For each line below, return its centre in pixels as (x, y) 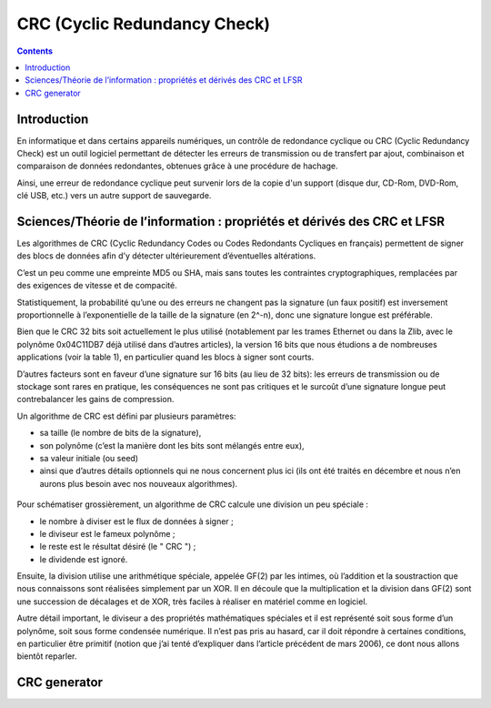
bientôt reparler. (47, 656)
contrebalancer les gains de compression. (95, 400)
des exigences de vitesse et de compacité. (97, 286)
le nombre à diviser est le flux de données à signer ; (136, 521)
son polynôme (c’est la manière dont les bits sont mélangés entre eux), (172, 445)
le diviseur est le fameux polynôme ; (107, 533)
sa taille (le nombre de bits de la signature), (120, 433)
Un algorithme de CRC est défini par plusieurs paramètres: (126, 416)
